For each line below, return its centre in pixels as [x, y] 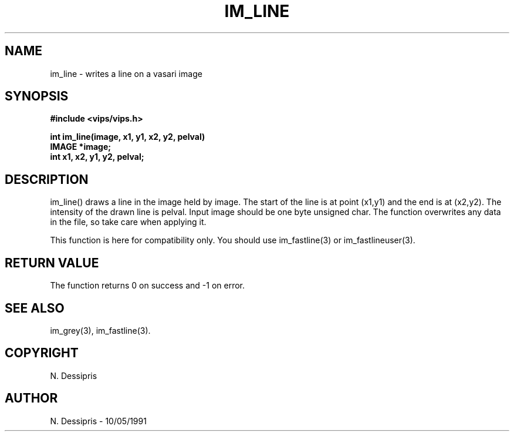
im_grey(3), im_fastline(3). [100, 330]
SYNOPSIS [37, 96]
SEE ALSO [35, 308]
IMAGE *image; [81, 147]
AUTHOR [31, 398]
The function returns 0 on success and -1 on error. [148, 286]
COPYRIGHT [42, 353]
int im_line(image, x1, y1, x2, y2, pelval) [128, 137]
